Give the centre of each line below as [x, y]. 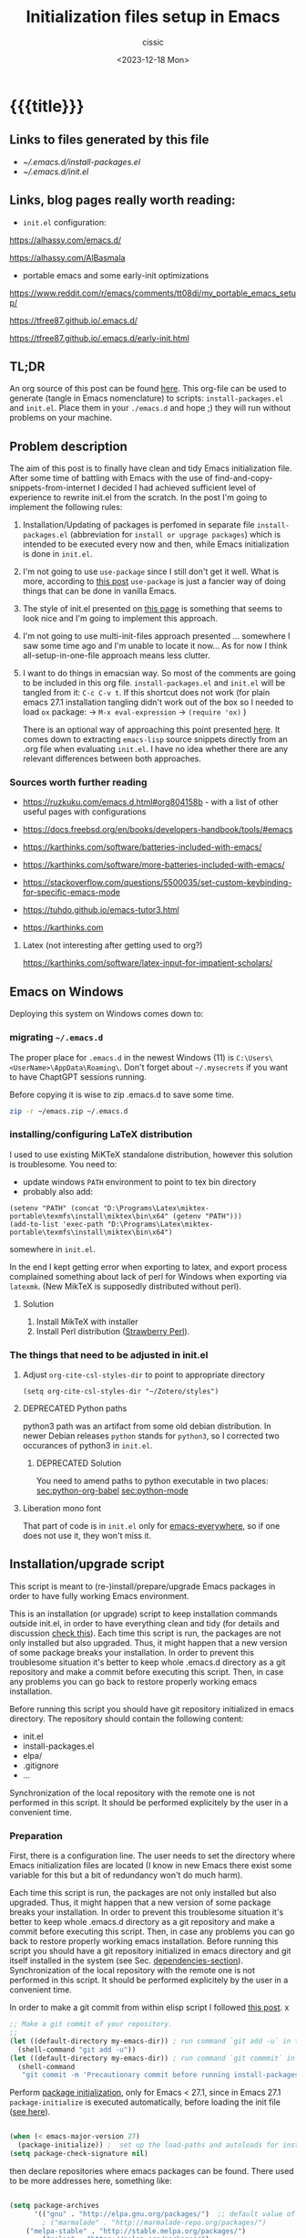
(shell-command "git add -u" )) [77, 2050]
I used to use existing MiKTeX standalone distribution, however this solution [151, 1154]
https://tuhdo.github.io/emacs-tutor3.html [101, 910]
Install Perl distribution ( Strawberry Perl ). [113, 1331]
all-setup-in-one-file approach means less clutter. [116, 655]
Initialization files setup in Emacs [153, 17]
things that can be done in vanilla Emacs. [100, 591]
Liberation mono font [62, 1509]
